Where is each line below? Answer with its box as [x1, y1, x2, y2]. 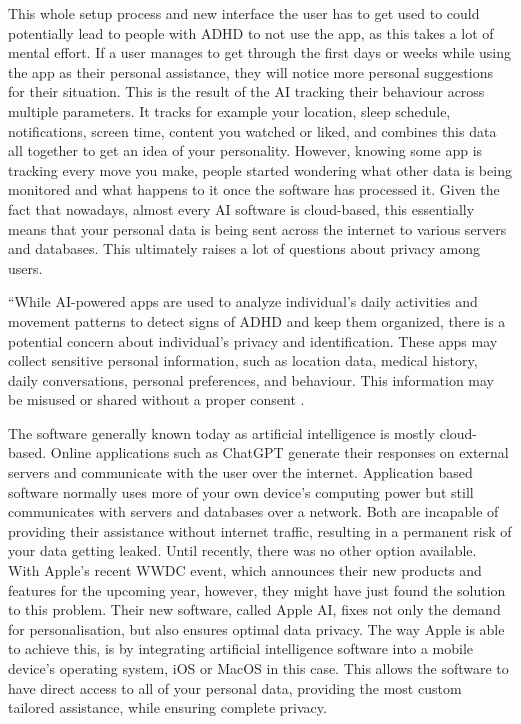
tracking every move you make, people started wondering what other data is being [8, 159, 512, 180]
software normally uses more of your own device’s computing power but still [8, 481, 474, 502]
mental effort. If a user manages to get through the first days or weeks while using [8, 42, 512, 63]
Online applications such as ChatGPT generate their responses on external [50, 442, 509, 463]
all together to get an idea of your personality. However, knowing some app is [8, 140, 483, 161]
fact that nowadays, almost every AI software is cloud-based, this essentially [8, 198, 475, 219]
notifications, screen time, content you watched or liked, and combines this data [8, 120, 497, 141]
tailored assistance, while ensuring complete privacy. [8, 697, 327, 718]
